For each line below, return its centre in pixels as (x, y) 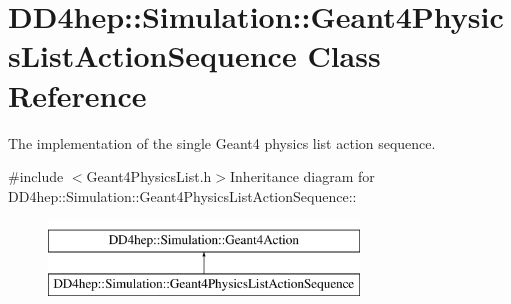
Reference (77, 94)
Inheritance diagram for (302, 176)
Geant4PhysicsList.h (149, 176)
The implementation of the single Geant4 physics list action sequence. (222, 142)
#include (36, 176)
